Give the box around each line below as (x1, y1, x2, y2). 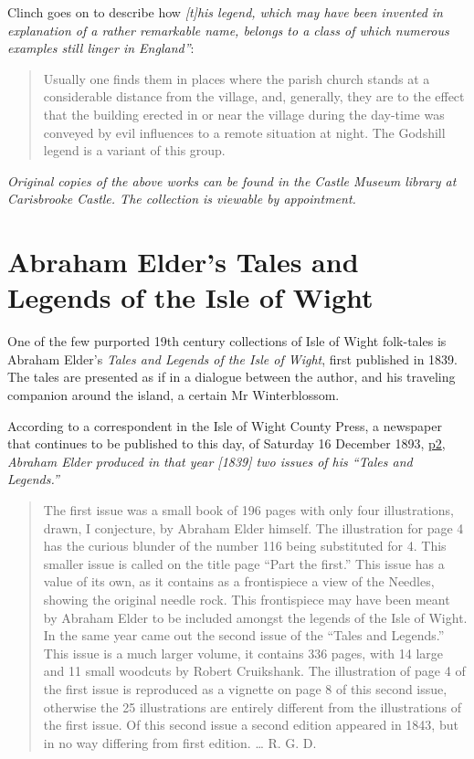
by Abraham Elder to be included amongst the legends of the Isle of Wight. (43, 607, 468, 627)
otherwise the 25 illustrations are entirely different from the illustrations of (43, 697, 462, 716)
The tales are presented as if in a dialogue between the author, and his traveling (7, 367, 456, 386)
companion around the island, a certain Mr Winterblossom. (7, 385, 340, 405)
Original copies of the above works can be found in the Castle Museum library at (7, 171, 457, 190)
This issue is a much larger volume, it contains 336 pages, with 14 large (43, 643, 444, 662)
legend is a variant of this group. (43, 141, 226, 160)
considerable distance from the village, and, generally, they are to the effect (43, 87, 465, 106)
